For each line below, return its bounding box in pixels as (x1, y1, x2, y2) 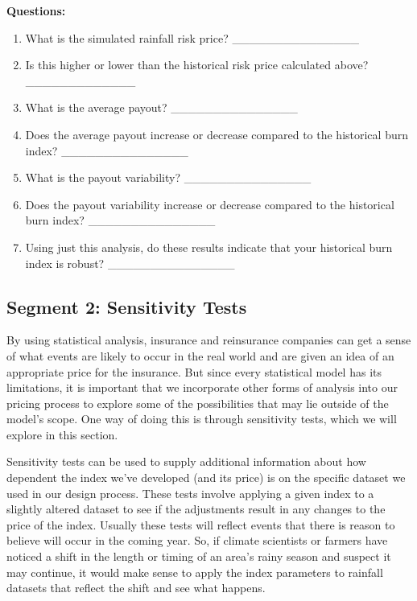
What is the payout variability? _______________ (25, 169, 312, 186)
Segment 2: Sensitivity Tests (6, 294, 247, 319)
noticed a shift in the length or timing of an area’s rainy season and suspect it (6, 548, 391, 565)
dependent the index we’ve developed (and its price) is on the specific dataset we (6, 469, 406, 486)
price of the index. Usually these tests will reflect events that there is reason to (6, 516, 395, 533)
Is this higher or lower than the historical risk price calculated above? (25, 56, 369, 73)
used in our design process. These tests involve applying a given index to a (6, 484, 374, 501)
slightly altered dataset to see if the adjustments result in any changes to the (6, 500, 386, 517)
